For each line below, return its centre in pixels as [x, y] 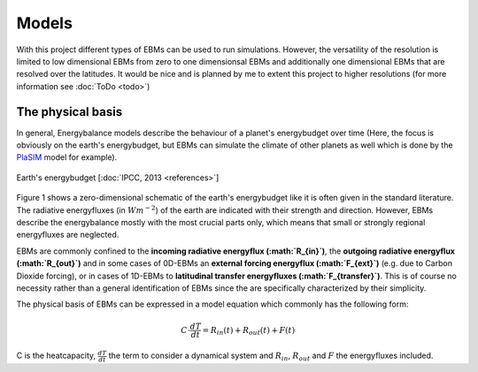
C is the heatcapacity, [56, 356]
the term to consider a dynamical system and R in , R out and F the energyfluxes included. [271, 357]
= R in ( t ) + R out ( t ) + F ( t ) [249, 331]
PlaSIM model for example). [67, 157]
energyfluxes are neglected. [68, 235]
